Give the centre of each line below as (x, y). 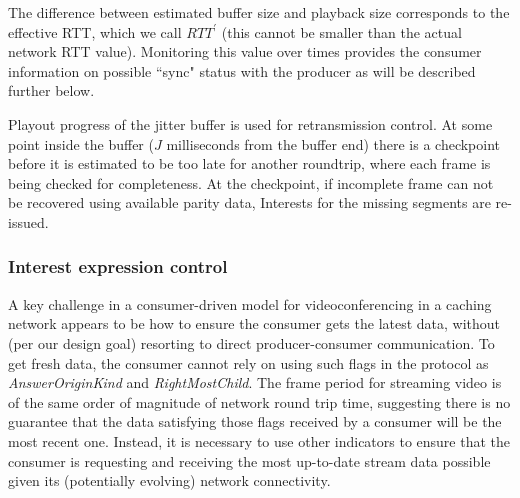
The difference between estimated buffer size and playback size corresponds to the (259, 12)
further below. (51, 90)
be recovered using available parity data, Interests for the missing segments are (249, 202)
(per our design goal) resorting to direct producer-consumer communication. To (251, 342)
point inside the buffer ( (81, 143)
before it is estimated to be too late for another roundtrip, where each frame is (249, 163)
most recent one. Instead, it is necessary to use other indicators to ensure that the (259, 440)
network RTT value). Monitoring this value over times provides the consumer (245, 51)
